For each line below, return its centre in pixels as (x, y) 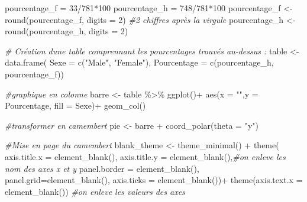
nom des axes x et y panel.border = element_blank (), (102, 168)
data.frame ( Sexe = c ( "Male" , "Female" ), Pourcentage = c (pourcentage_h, (139, 62)
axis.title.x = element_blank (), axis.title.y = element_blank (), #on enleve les (145, 156)
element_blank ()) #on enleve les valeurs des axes (95, 191)
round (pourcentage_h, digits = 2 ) (67, 31)
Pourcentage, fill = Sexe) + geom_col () (75, 105)
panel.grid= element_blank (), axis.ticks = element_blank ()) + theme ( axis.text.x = (154, 180)
